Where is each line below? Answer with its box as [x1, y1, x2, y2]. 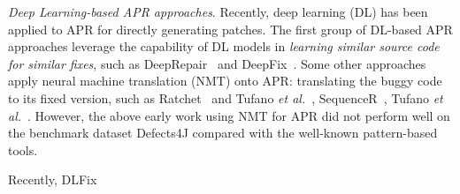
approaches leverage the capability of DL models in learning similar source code [8, 37, 440, 56]
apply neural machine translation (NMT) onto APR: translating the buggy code [8, 71, 442, 90]
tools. [8, 140, 38, 159]
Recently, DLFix [8, 170, 97, 189]
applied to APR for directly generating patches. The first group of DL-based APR [8, 19, 453, 38]
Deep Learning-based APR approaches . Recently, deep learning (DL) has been [8, 3, 428, 20]
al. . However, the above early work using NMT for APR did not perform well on [8, 106, 450, 124]
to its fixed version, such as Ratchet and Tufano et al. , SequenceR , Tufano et [8, 88, 443, 107]
